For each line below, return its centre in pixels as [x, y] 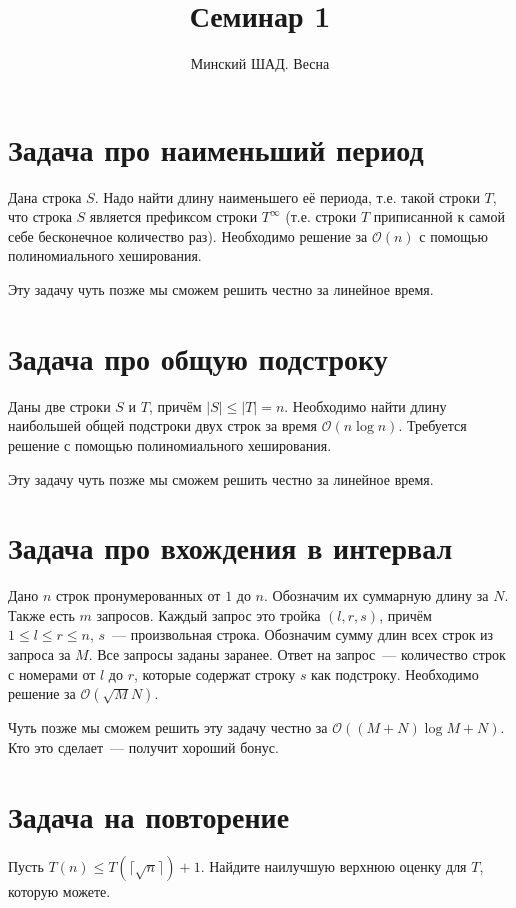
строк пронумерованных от [138, 595]
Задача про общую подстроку [198, 357]
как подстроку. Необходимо [395, 673]
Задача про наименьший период [216, 148]
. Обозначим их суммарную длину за [376, 595]
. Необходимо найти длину [365, 405]
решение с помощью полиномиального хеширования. [170, 444]
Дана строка [45, 196]
